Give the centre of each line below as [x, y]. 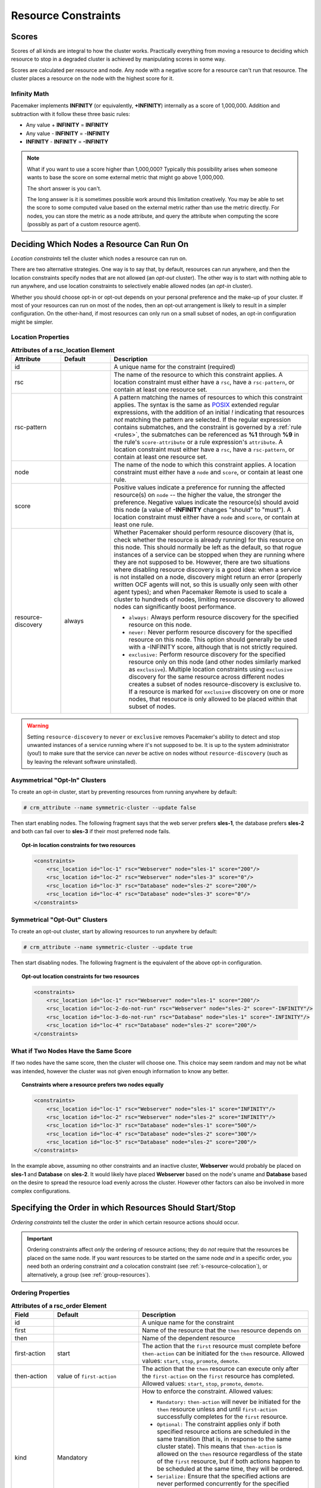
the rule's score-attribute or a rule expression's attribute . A [198, 442]
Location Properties [40, 337]
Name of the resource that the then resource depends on [221, 1330]
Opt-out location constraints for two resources [81, 976]
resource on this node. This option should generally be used [213, 640]
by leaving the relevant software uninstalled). [82, 761]
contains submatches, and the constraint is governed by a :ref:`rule [208, 427]
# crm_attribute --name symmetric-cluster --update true [108, 947]
